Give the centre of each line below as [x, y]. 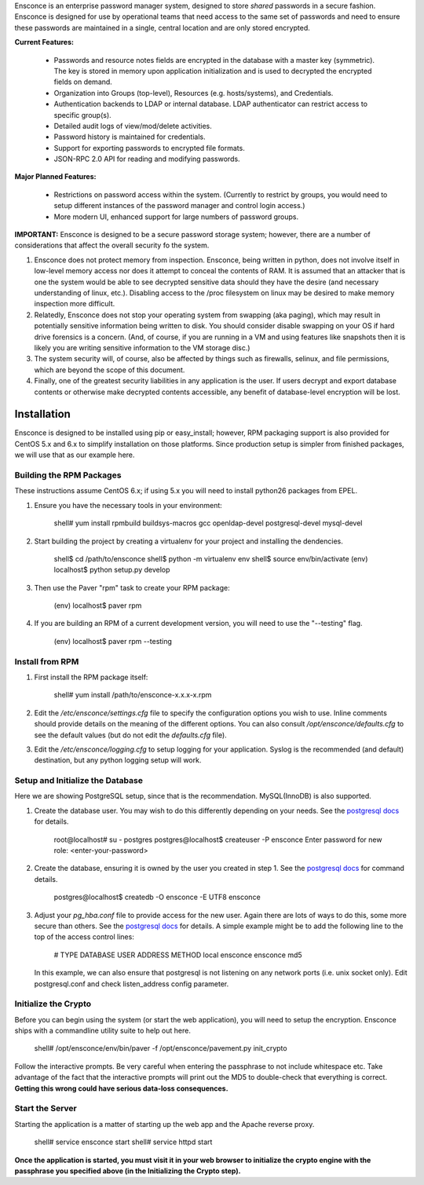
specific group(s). [82, 115]
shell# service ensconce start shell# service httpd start [123, 1142]
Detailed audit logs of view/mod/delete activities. [133, 126]
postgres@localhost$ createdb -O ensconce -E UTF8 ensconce [157, 897]
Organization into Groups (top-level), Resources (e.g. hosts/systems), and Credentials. [194, 93]
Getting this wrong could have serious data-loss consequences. [121, 1088]
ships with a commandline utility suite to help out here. [103, 1031]
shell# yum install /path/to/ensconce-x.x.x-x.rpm [133, 695]
